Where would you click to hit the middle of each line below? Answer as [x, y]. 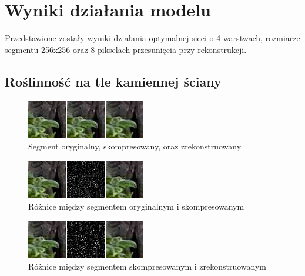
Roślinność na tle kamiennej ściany [113, 81]
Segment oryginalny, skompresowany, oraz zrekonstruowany [135, 146]
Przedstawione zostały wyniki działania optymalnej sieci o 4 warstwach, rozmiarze [152, 38]
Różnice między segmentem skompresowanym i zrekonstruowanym [147, 266]
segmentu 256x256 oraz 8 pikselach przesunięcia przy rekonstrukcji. [126, 49]
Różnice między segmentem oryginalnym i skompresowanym [136, 206]
